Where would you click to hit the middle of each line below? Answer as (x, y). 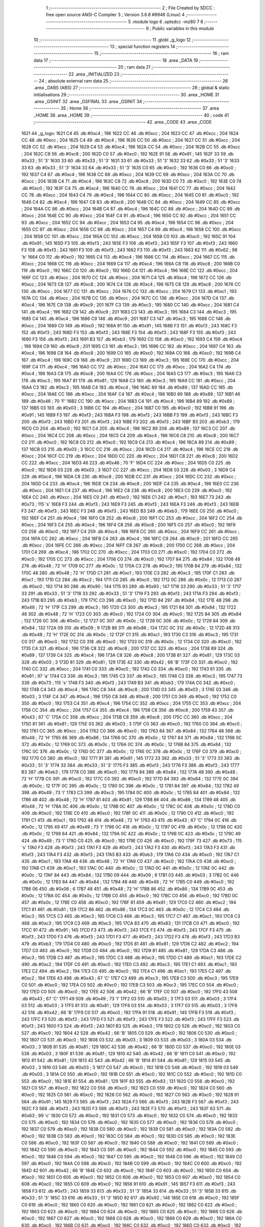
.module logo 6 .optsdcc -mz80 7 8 (168, 22)
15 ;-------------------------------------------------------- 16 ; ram (161, 53)
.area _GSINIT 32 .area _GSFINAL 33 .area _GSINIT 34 (88, 102)
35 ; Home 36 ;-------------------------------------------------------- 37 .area (140, 108)
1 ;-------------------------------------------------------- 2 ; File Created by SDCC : (131, 8)
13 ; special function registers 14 (142, 46)
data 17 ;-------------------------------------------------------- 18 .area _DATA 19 (116, 60)
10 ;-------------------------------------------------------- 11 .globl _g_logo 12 (112, 40)
